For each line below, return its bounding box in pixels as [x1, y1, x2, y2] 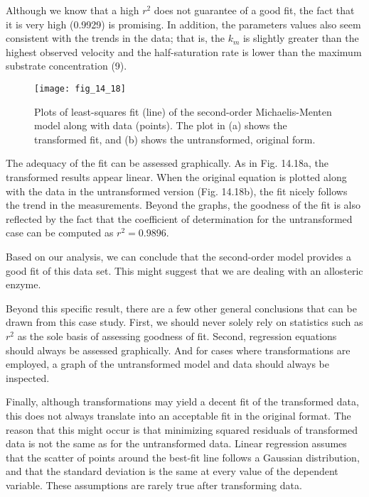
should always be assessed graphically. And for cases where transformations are [6, 342, 351, 357]
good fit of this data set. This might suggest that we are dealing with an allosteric [6, 263, 363, 278]
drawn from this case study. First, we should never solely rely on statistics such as [6, 315, 363, 329]
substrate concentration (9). [6, 58, 127, 73]
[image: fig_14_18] [34, 83, 126, 94]
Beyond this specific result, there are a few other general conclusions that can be [6, 300, 357, 315]
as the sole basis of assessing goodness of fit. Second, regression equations [17, 328, 337, 343]
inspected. [6, 370, 50, 385]
